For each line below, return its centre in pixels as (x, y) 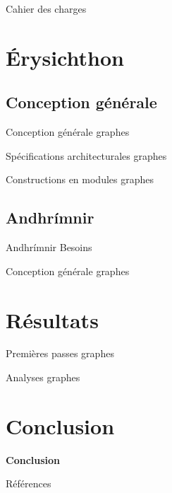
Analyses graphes (43, 377)
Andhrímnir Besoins (49, 247)
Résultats (52, 319)
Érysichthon (65, 57)
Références (29, 483)
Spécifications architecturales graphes (86, 155)
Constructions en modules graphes (80, 179)
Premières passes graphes (60, 353)
